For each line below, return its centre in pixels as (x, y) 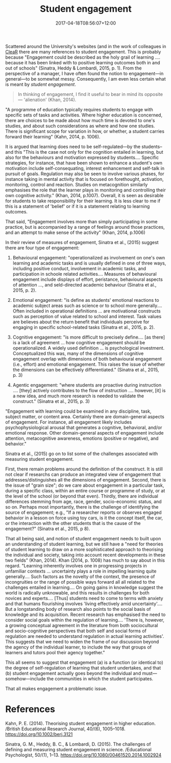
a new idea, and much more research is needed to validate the (78, 396)
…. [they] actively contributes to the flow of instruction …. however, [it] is (89, 390)
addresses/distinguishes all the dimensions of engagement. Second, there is (86, 480)
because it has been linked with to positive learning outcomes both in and (83, 62)
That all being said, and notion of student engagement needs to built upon (83, 538)
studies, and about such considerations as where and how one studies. (80, 126)
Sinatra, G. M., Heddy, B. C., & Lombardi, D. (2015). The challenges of (78, 744)
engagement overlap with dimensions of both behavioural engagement (87, 359)
